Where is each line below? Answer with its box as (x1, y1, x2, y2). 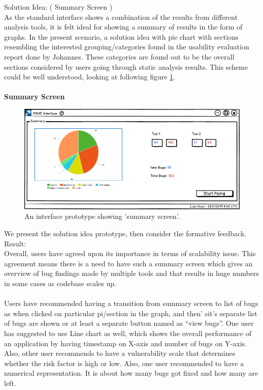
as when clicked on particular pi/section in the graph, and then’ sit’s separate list (4, 308, 257, 318)
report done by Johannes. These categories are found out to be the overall (4, 51, 235, 62)
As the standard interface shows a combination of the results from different (4, 11, 238, 22)
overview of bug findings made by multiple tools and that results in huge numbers (4, 268, 259, 278)
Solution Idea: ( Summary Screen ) (4, 2, 113, 12)
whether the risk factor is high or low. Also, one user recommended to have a (4, 357, 244, 368)
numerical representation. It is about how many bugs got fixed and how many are (4, 368, 258, 378)
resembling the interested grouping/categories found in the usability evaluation (4, 41, 249, 52)
